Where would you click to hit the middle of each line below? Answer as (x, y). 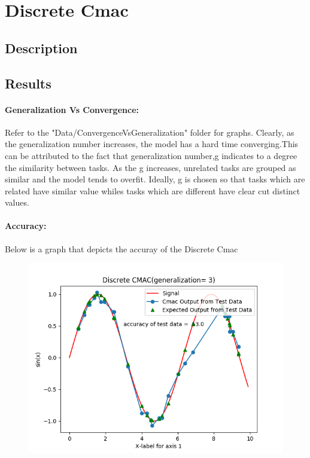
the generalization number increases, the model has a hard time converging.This (152, 144)
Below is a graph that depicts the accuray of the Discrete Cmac (121, 248)
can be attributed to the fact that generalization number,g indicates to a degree (151, 155)
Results (28, 83)
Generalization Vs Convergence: (72, 109)
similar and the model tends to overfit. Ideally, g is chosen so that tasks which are (155, 179)
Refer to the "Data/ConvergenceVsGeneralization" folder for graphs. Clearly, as (150, 132)
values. (17, 202)
